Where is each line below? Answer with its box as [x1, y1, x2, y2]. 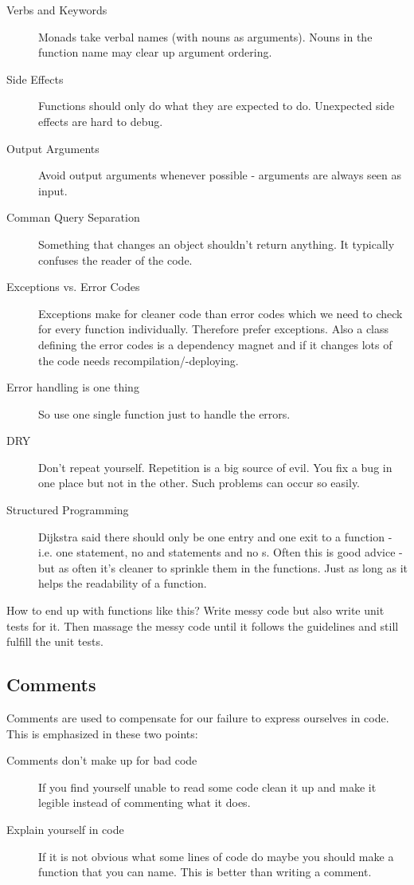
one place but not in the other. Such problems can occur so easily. [38, 474, 361, 491]
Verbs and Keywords [6, 2, 107, 18]
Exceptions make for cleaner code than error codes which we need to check [38, 305, 403, 321]
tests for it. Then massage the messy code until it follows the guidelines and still [6, 617, 399, 634]
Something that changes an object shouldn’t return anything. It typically [38, 235, 395, 252]
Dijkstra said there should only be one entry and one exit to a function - [38, 528, 393, 545]
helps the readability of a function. [38, 575, 207, 592]
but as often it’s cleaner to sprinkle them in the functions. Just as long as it [38, 559, 408, 576]
